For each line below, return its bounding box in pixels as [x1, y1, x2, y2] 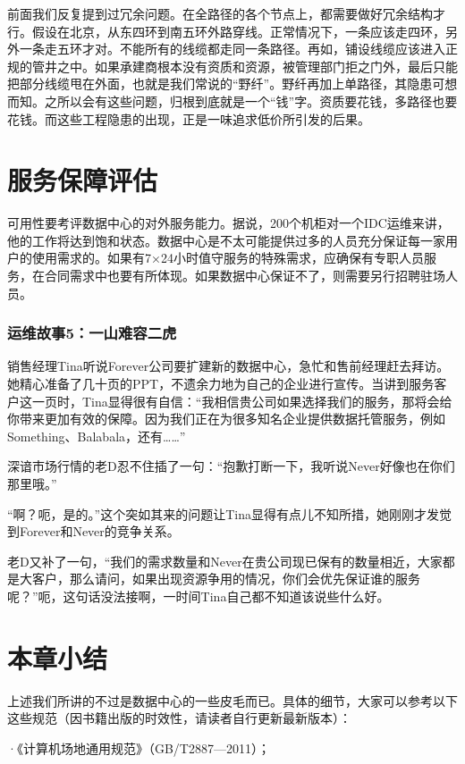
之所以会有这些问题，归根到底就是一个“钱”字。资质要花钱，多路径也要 [44, 91, 458, 110]
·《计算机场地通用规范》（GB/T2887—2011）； [7, 738, 270, 757]
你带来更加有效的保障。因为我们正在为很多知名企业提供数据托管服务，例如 [7, 409, 445, 428]
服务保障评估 [7, 162, 158, 198]
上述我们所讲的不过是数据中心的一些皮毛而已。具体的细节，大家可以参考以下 [7, 691, 458, 709]
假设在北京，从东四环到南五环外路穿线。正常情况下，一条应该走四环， [31, 21, 445, 40]
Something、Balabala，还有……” [7, 426, 186, 445]
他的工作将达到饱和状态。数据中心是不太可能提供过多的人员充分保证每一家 [7, 231, 445, 249]
